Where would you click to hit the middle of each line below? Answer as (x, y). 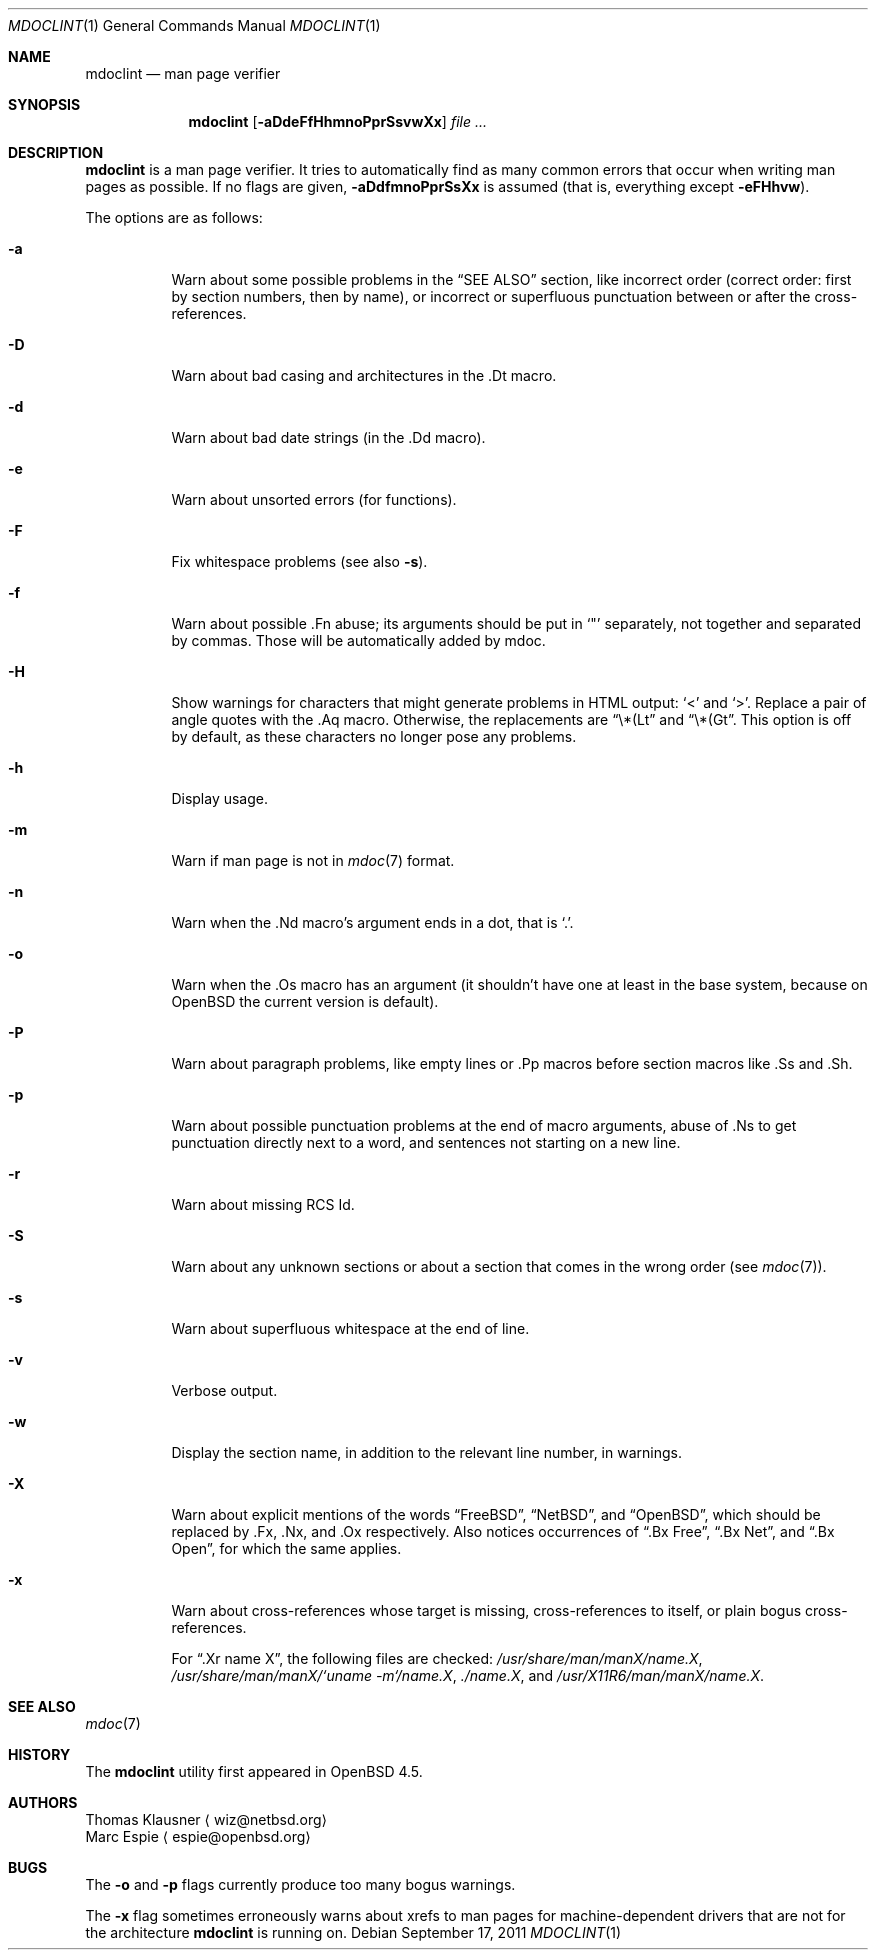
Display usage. (220, 798)
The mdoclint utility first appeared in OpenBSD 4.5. (254, 1771)
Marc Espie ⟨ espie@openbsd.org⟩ (198, 1836)
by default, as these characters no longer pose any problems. (374, 736)
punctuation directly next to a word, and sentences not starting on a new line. (426, 1142)
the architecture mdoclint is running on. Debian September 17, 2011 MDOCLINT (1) (353, 1932)
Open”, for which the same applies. (286, 1548)
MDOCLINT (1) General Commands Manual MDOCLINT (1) (194, 25)
